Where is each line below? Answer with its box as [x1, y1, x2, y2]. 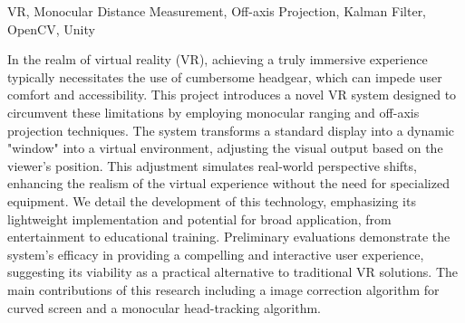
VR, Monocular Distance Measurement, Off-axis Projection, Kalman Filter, [7, 2, 427, 20]
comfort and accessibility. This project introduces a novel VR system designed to [7, 85, 457, 104]
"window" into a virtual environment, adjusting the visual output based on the [7, 138, 443, 157]
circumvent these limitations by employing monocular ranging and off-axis [7, 102, 420, 121]
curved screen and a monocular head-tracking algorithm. [7, 298, 322, 317]
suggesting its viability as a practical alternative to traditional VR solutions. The [7, 262, 459, 281]
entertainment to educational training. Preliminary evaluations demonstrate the [7, 227, 450, 246]
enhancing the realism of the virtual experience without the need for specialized [7, 174, 450, 193]
